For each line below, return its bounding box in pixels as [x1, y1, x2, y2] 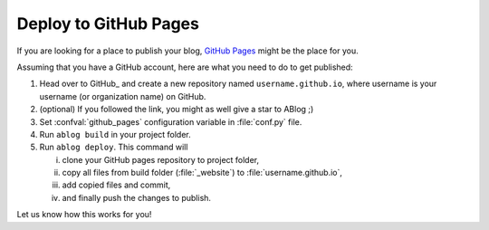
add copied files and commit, [62, 179, 171, 190]
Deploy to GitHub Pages [16, 14, 199, 34]
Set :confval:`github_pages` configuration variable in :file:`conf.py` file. [39, 116, 302, 127]
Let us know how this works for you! [16, 209, 152, 220]
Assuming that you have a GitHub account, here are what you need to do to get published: [16, 62, 353, 72]
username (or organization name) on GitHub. [39, 91, 206, 101]
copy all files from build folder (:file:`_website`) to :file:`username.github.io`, [62, 168, 343, 178]
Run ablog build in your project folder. [39, 129, 192, 139]
